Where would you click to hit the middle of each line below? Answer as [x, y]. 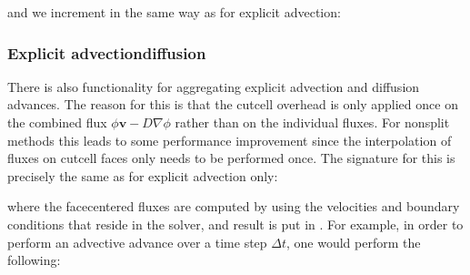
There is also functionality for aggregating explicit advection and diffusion [214, 86]
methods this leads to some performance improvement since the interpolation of [230, 140]
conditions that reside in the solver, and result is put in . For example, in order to [235, 224]
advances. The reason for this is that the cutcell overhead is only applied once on [233, 104]
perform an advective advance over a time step [137, 242]
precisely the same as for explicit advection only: [143, 175]
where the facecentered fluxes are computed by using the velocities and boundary [234, 206]
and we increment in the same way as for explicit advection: [174, 12]
